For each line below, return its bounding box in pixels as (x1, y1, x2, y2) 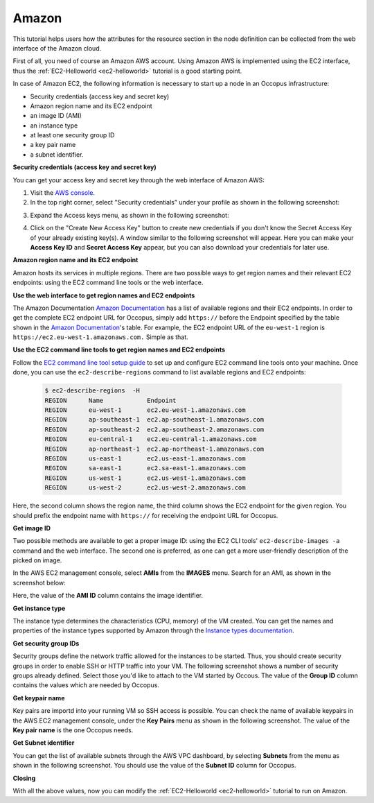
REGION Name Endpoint (44, 396, 177, 404)
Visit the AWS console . (30, 189, 95, 197)
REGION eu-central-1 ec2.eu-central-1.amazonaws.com (44, 435, 257, 443)
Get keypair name (12, 693, 65, 702)
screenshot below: (12, 578, 66, 587)
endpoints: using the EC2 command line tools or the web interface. (12, 278, 204, 287)
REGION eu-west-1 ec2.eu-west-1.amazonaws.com (44, 406, 246, 414)
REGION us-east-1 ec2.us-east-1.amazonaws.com (44, 454, 246, 463)
